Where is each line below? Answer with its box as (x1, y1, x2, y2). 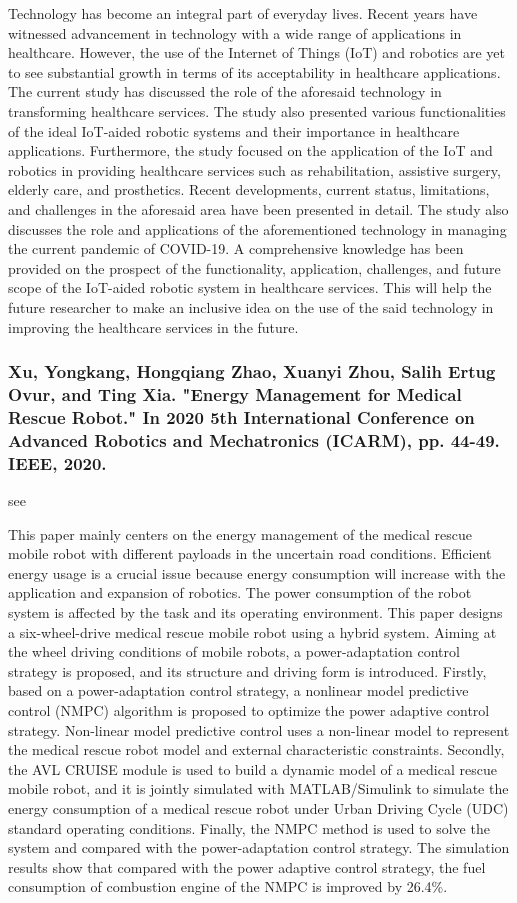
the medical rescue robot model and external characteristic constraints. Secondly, (8, 739, 505, 760)
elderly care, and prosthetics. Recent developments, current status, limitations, (8, 179, 490, 200)
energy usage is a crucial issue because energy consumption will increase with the (8, 562, 506, 583)
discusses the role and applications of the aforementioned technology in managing (8, 218, 507, 239)
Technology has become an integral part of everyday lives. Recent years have (8, 3, 478, 23)
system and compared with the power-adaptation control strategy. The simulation (8, 837, 510, 858)
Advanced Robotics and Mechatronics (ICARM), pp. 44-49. (8, 427, 500, 452)
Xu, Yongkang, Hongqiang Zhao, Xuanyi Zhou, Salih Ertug (8, 359, 496, 384)
